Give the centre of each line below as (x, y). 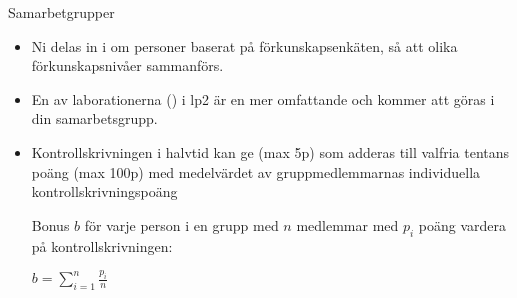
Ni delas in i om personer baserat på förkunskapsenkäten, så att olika (244, 45)
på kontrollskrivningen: (102, 245)
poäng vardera (462, 224)
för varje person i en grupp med (181, 224)
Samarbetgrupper (61, 12)
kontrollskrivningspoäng (104, 191)
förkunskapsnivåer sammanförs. (127, 65)
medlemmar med (347, 224)
